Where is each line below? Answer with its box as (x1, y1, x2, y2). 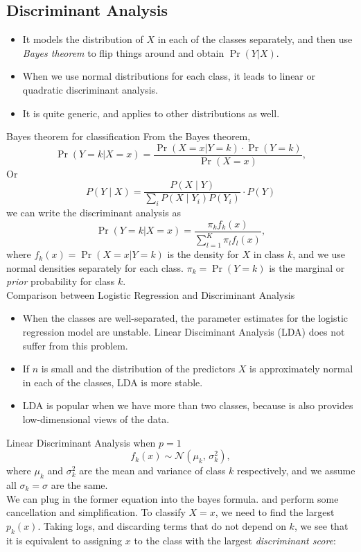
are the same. (51, 478, 108, 492)
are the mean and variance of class (79, 463, 226, 478)
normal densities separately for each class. (6, 260, 184, 275)
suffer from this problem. (22, 338, 128, 352)
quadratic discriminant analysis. (22, 82, 158, 96)
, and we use (292, 247, 346, 261)
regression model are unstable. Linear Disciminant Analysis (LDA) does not (22, 325, 345, 339)
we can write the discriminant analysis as (6, 205, 181, 220)
